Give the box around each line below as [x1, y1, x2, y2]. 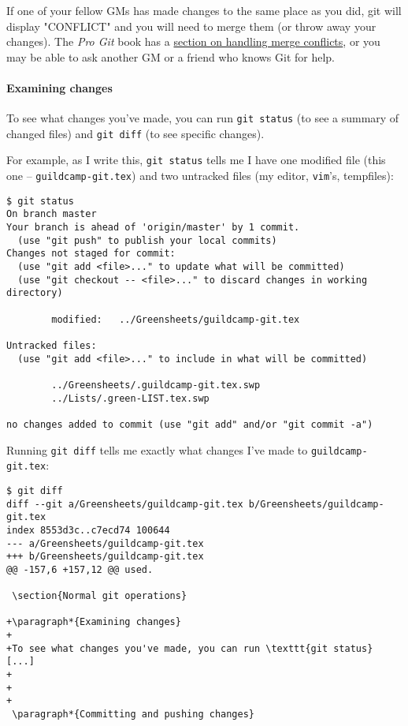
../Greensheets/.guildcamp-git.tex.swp [51, 379, 261, 391]
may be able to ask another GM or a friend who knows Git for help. [6, 48, 336, 65]
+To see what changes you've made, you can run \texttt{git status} [6, 642, 373, 654]
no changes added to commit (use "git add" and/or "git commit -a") [6, 418, 373, 430]
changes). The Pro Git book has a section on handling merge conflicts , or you [6, 33, 380, 50]
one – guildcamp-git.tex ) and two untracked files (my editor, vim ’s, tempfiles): [6, 167, 394, 184]
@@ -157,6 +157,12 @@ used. [6, 563, 154, 575]
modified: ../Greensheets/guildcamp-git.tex [51, 313, 300, 325]
